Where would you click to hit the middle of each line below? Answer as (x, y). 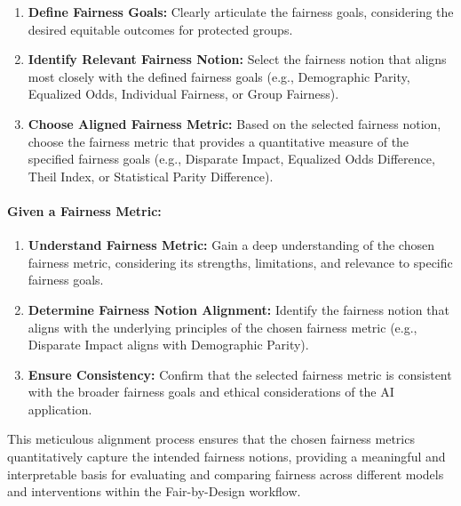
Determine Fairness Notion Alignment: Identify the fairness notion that (238, 309)
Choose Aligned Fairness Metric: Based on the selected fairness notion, (234, 123)
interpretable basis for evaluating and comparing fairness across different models (226, 474)
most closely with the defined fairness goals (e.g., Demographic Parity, (219, 76)
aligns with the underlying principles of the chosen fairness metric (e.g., (223, 327)
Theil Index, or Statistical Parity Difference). (151, 176)
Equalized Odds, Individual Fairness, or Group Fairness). (183, 94)
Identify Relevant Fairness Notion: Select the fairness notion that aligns (237, 59)
